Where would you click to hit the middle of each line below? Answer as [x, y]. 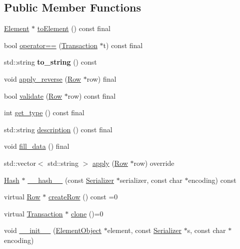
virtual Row [22, 197]
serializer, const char [151, 180]
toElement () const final [74, 28]
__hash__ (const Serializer [71, 180]
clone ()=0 [87, 213]
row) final [101, 78]
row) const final [92, 95]
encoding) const [212, 180]
